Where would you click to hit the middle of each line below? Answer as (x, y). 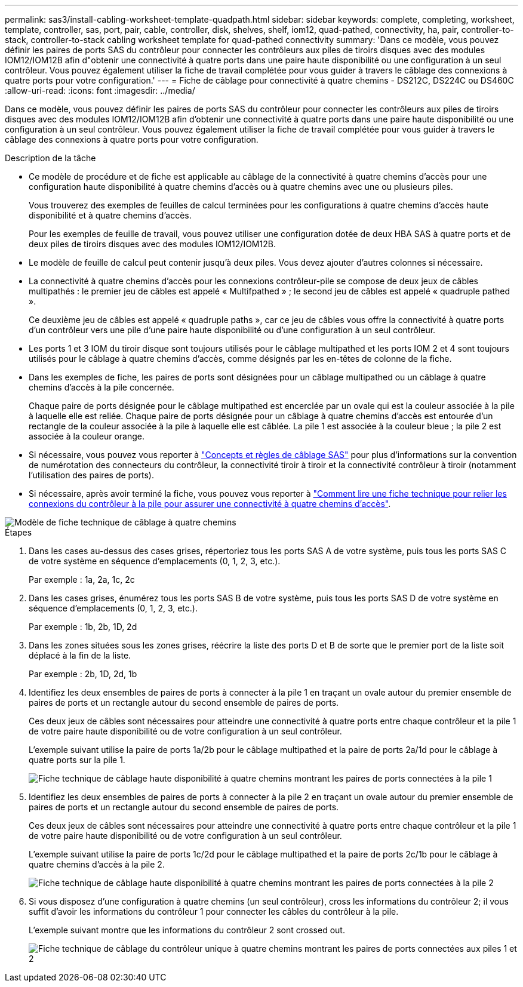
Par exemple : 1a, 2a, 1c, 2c (82, 579)
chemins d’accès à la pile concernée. (101, 387)
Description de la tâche (50, 158)
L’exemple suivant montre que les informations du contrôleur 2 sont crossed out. (187, 930)
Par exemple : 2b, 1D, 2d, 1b (83, 674)
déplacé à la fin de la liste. (80, 655)
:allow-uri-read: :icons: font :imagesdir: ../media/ (100, 90)
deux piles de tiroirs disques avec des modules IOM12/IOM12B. (152, 244)
